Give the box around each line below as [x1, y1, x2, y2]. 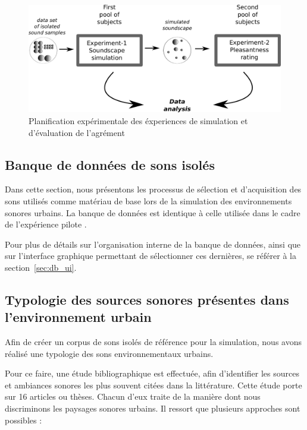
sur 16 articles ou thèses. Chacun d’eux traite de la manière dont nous [5, 390, 261, 403]
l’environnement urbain [5, 308, 152, 326]
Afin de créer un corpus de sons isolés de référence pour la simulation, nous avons [5, 336, 302, 348]
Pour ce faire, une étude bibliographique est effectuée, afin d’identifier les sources [5, 367, 299, 380]
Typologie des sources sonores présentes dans [5, 290, 289, 308]
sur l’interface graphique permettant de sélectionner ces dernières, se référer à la [5, 249, 296, 262]
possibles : [5, 413, 42, 426]
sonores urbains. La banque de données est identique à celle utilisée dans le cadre [5, 206, 300, 219]
